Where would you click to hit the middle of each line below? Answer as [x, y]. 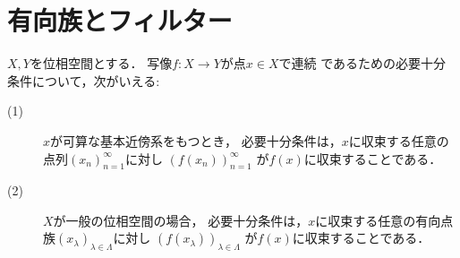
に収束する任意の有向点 [384, 220]
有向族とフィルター [120, 20]
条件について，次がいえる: [84, 80]
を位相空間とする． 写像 [101, 63]
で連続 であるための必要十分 [362, 63]
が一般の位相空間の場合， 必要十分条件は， [181, 220]
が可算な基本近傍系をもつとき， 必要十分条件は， [196, 140]
